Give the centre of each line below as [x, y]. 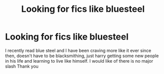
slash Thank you [22, 66]
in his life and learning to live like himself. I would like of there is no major [79, 61]
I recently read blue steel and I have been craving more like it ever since [78, 50]
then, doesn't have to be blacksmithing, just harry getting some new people [82, 56]
